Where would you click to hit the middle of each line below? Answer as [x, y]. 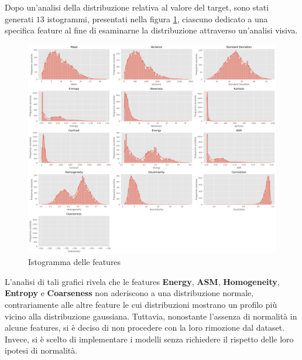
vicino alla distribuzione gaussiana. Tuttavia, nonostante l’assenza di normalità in [151, 316]
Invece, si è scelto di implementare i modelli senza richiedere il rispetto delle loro [149, 339]
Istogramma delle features [75, 262]
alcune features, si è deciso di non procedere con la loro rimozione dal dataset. [145, 327]
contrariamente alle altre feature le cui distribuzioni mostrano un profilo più [141, 305]
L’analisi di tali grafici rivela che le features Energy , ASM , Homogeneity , [142, 281]
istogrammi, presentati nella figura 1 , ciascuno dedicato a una [157, 18]
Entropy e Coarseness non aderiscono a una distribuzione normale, [129, 293]
